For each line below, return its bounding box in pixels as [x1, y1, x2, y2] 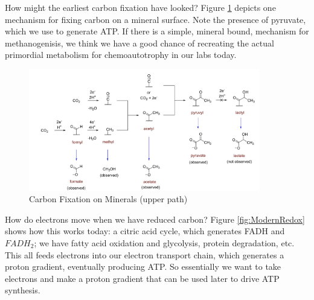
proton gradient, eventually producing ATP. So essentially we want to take [5, 260, 281, 273]
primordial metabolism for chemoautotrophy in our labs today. [5, 48, 237, 61]
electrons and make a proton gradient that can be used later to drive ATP [5, 272, 280, 284]
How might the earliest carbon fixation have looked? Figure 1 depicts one [5, 1, 276, 13]
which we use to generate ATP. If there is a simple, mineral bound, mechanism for [5, 25, 309, 37]
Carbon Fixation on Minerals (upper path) [29, 193, 188, 205]
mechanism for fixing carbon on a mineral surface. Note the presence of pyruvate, [5, 13, 306, 25]
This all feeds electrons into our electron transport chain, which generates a [5, 248, 284, 261]
